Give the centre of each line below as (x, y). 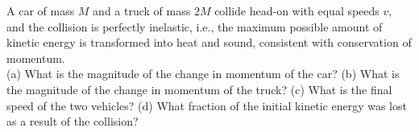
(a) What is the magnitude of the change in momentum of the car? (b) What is (203, 74)
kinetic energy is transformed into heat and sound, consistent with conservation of (209, 42)
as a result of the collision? (73, 121)
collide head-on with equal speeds (297, 10)
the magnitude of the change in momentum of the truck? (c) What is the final (199, 89)
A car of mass (41, 10)
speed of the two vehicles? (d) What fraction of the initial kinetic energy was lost (207, 105)
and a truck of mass (142, 10)
